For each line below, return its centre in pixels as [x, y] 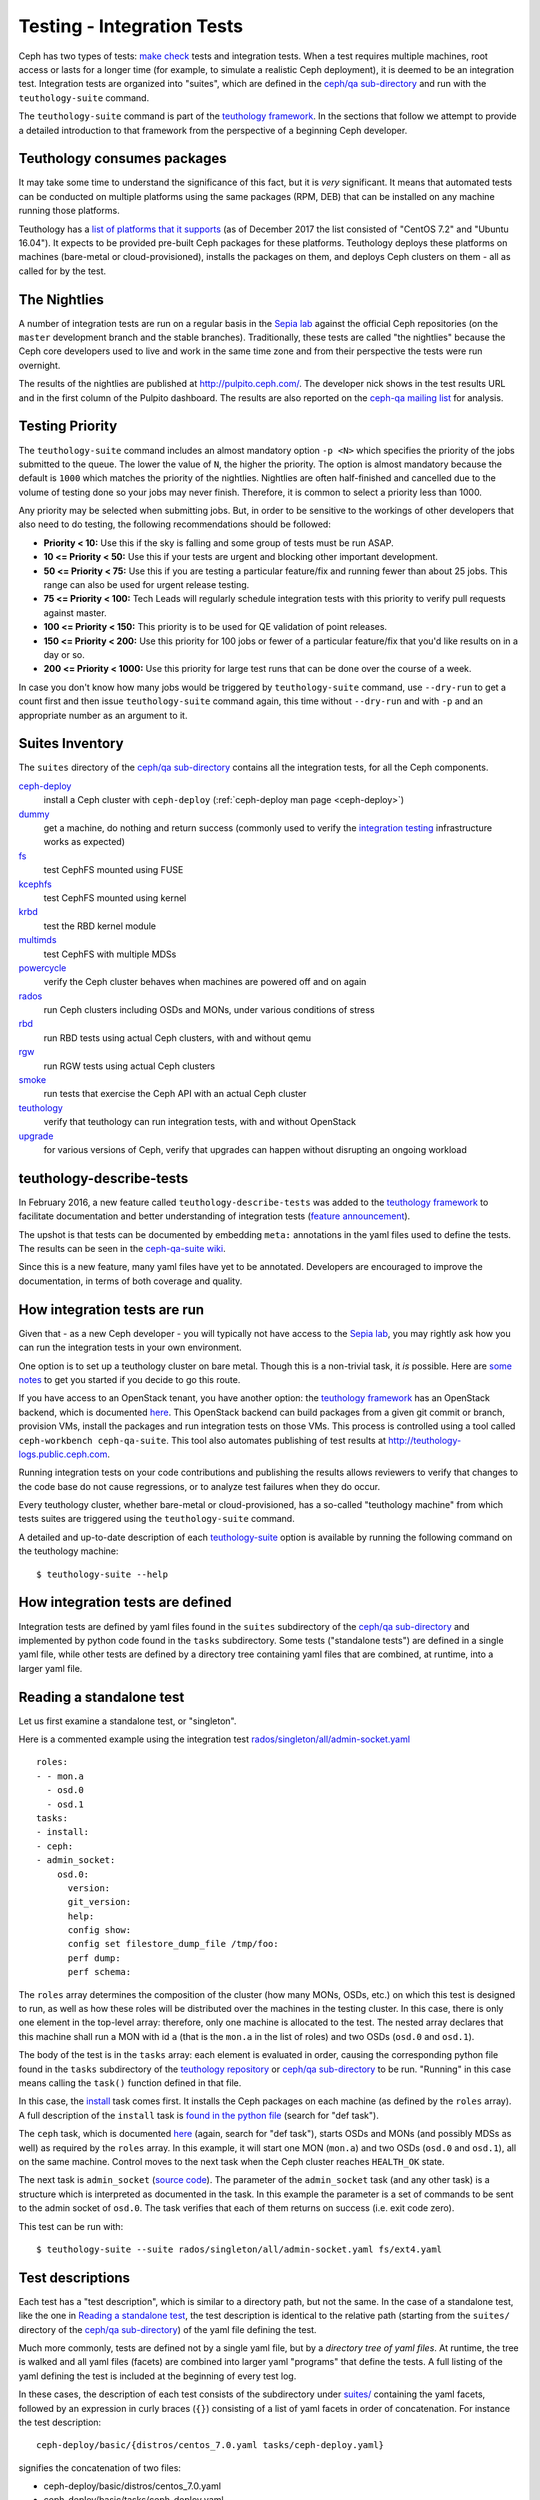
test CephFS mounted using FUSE [113, 870]
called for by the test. [62, 271]
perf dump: [94, 1958]
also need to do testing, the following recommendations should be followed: [175, 524]
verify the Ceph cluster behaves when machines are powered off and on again [205, 982]
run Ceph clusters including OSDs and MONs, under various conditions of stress [209, 1010]
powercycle [42, 967]
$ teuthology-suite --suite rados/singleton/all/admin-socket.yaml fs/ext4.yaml [239, 2249]
